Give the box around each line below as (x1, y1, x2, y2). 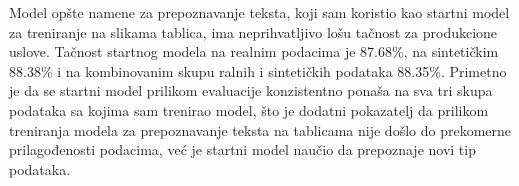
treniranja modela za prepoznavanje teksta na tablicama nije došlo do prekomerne (9, 119, 512, 140)
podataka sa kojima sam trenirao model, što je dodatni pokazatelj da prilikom (9, 99, 489, 120)
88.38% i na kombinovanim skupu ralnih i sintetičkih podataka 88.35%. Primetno (9, 60, 507, 81)
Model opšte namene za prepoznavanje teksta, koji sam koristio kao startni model (9, 2, 510, 22)
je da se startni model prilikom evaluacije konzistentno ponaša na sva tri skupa (9, 80, 493, 101)
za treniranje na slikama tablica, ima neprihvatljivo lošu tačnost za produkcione (9, 21, 498, 42)
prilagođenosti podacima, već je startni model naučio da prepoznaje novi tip (9, 139, 476, 160)
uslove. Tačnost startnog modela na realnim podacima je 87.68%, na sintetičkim (9, 41, 499, 62)
